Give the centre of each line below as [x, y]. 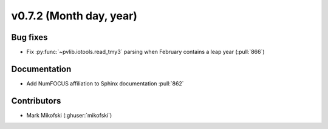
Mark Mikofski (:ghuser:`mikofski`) [69, 115]
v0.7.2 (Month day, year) [74, 16]
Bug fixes [29, 37]
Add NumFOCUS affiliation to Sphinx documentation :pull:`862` [105, 83]
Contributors [36, 101]
